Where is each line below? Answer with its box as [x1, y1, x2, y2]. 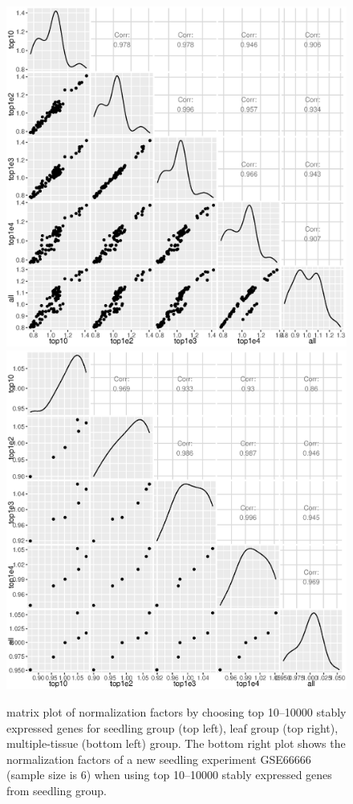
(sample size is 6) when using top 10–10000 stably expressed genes [6, 766, 332, 783]
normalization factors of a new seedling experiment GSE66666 [6, 750, 311, 767]
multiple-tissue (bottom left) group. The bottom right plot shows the [6, 735, 346, 752]
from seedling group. [6, 782, 108, 798]
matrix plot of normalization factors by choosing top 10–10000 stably [6, 703, 347, 720]
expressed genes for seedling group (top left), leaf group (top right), [6, 719, 339, 736]
